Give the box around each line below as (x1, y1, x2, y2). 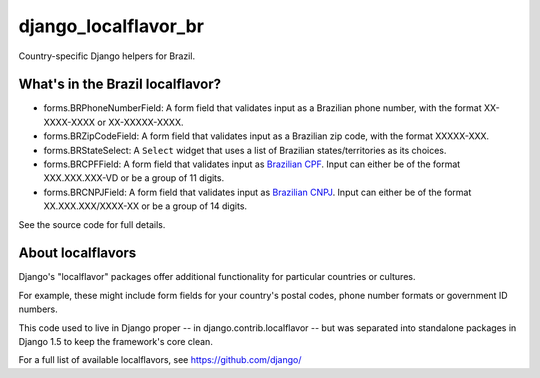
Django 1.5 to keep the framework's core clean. (18, 336, 214, 348)
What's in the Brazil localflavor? (18, 76, 222, 93)
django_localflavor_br (18, 15, 205, 37)
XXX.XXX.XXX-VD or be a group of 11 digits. (43, 172, 225, 184)
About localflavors (18, 245, 137, 262)
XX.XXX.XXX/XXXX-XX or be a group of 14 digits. (43, 200, 248, 212)
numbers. (18, 303, 59, 315)
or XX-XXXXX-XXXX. (96, 116, 184, 128)
